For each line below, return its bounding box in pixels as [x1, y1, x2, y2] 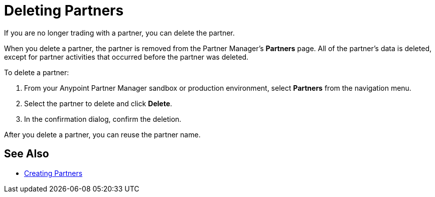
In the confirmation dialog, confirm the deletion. [24, 114, 182, 123]
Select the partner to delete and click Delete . [24, 99, 173, 108]
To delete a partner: [4, 68, 69, 77]
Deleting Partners [4, 2, 124, 19]
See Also [4, 147, 49, 160]
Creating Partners [24, 168, 83, 177]
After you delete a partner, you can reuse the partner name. [4, 130, 201, 139]
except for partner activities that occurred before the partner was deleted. [4, 52, 249, 61]
